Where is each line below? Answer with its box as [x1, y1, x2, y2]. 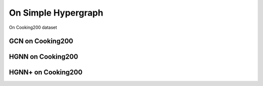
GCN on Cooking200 [9, 37, 74, 45]
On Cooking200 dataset [9, 24, 57, 30]
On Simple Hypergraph [9, 7, 103, 18]
